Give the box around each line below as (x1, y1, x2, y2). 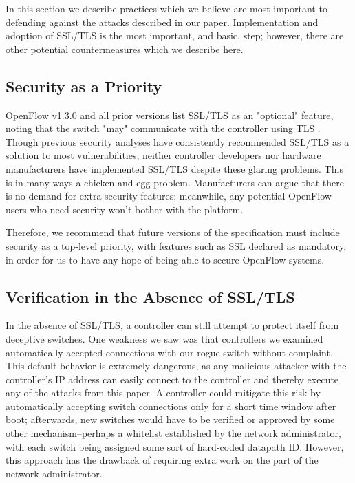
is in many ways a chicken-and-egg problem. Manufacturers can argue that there (6, 175, 344, 189)
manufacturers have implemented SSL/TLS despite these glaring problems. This (6, 161, 343, 175)
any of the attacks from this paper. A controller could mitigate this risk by (6, 385, 321, 400)
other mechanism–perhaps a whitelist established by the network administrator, (6, 426, 341, 440)
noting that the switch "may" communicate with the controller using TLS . (6, 121, 321, 136)
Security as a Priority (6, 75, 162, 96)
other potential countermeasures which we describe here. (6, 41, 244, 56)
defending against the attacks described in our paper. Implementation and (6, 14, 319, 29)
